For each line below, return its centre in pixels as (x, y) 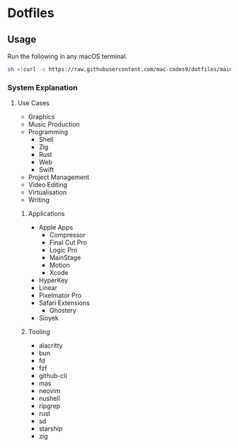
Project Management (59, 177)
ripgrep (50, 406)
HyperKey (53, 280)
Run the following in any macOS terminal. (67, 56)
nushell (49, 399)
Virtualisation (47, 193)
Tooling (39, 332)
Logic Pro (63, 250)
